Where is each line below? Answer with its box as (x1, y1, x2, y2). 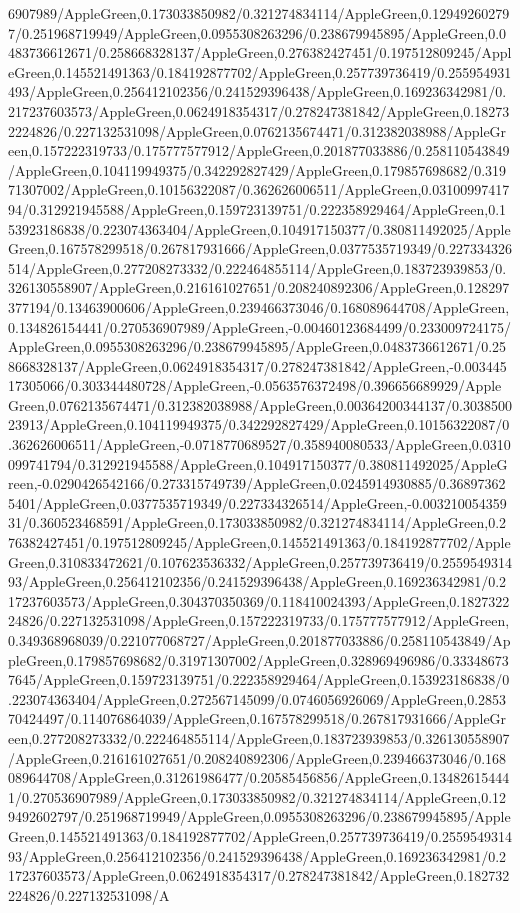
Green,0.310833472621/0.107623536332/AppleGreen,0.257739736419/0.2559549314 (8, 551, 512, 572)
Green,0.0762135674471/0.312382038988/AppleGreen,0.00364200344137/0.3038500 (8, 394, 512, 415)
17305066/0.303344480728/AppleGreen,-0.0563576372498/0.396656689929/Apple (8, 375, 502, 396)
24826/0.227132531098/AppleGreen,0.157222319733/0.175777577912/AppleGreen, (8, 610, 510, 631)
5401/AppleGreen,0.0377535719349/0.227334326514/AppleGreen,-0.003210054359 (8, 492, 507, 513)
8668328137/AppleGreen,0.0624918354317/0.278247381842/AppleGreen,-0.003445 (8, 355, 507, 376)
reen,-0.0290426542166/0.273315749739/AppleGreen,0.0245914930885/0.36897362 (8, 473, 506, 494)
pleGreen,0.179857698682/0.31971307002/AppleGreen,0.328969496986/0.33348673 (8, 649, 509, 670)
